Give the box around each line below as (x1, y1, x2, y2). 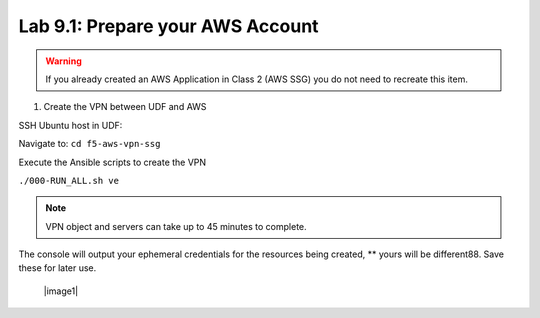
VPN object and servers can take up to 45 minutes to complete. (45, 220, 307, 232)
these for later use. (18, 262, 97, 274)
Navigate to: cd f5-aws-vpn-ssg (18, 138, 161, 150)
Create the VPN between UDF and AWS (43, 101, 207, 113)
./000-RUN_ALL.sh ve (18, 175, 120, 186)
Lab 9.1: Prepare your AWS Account (18, 15, 319, 37)
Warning (45, 55, 82, 67)
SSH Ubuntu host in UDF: (18, 119, 123, 131)
